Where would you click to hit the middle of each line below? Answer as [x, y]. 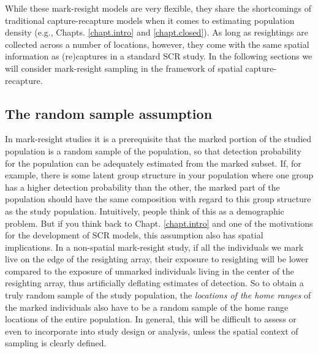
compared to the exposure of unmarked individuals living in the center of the [150, 271]
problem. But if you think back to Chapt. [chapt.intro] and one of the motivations [159, 223]
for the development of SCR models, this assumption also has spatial [134, 235]
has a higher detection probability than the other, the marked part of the [142, 187]
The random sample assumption [109, 113]
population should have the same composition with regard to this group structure [158, 199]
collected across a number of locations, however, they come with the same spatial [157, 44]
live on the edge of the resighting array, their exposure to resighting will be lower [157, 259]
